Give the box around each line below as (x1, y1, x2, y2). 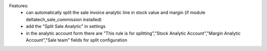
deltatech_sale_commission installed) (26, 16, 102, 22)
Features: (9, 3, 29, 8)
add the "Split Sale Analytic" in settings (26, 24, 106, 29)
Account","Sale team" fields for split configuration (26, 37, 128, 43)
